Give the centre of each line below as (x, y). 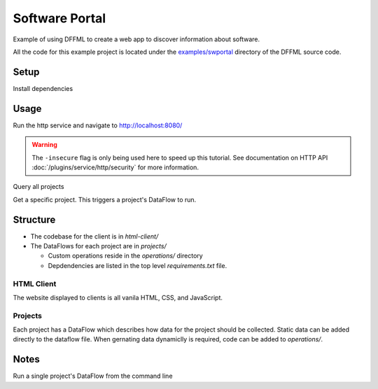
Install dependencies (43, 88)
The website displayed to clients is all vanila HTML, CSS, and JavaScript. (118, 297)
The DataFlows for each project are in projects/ (99, 246)
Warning (44, 145)
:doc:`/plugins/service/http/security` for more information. (115, 167)
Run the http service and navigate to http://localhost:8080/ (98, 125)
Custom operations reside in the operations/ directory (125, 256)
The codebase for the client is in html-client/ (94, 236)
